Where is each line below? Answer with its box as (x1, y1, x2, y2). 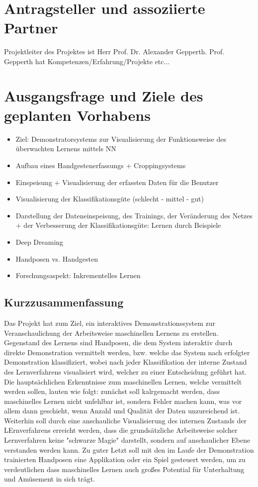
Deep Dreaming (15, 236, 64, 247)
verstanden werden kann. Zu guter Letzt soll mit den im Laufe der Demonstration (4, 444, 254, 455)
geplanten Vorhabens (4, 104, 151, 125)
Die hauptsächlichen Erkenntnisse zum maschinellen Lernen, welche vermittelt (4, 376, 242, 387)
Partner (4, 17, 58, 38)
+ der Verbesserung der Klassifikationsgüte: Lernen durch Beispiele (15, 220, 221, 230)
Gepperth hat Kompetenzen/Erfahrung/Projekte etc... (4, 56, 170, 66)
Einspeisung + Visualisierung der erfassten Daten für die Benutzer (15, 177, 219, 187)
